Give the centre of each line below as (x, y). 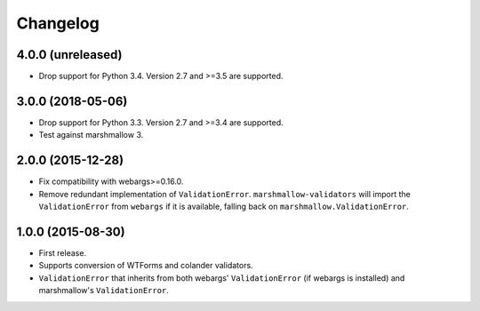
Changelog (58, 23)
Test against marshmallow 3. (91, 135)
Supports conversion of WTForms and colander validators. (146, 266)
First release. (63, 252)
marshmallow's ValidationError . (104, 291)
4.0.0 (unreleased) (69, 55)
